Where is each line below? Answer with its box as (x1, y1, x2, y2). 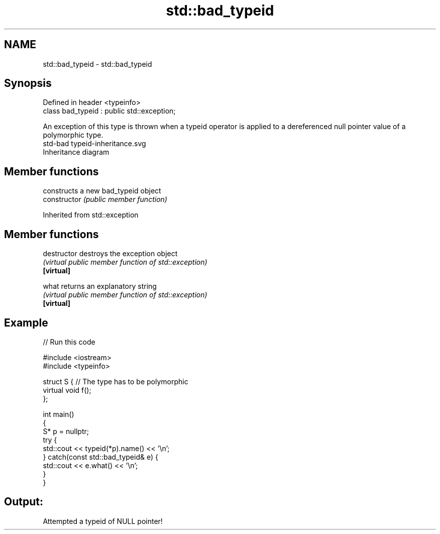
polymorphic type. (43, 131, 103, 140)
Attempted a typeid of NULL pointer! (43, 516, 163, 525)
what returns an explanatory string (43, 282, 157, 291)
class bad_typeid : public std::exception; (43, 106, 176, 116)
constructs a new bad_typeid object (43, 186, 161, 195)
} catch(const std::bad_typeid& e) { (43, 452, 158, 461)
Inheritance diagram (43, 148, 109, 157)
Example (4, 316, 48, 329)
